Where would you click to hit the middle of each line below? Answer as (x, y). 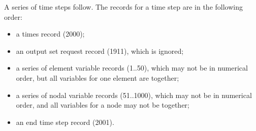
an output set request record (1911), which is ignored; (100, 51)
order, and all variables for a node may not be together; (103, 105)
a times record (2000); (50, 34)
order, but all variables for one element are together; (98, 77)
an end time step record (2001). (65, 122)
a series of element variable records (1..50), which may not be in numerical (132, 68)
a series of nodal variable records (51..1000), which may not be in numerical (134, 95)
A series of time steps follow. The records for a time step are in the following (123, 7)
